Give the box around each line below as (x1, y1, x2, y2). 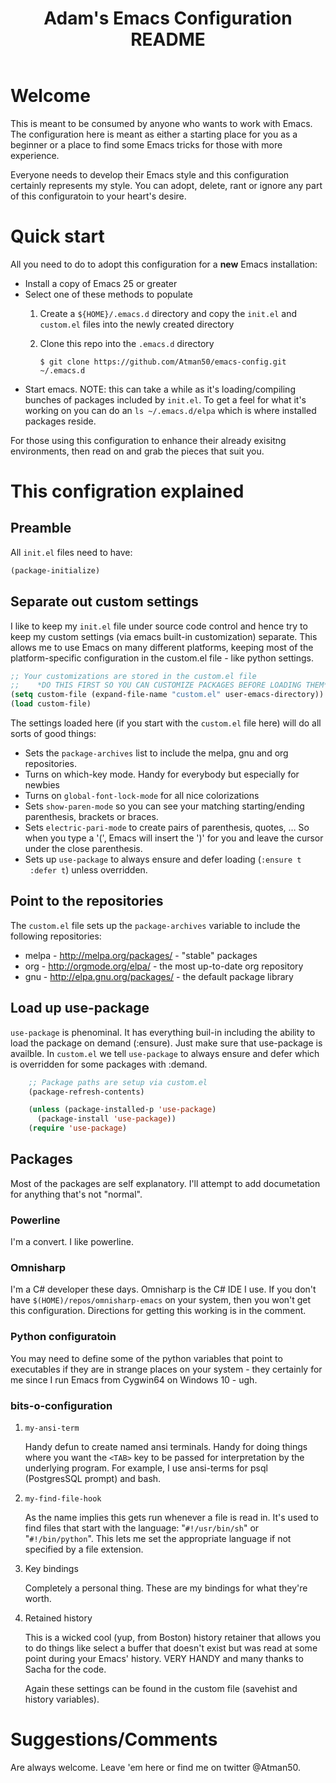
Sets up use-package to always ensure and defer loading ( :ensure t (24, 853, 302, 866)
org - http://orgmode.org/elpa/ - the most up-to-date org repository (24, 960, 304, 972)
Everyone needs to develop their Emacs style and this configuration (10, 168, 290, 181)
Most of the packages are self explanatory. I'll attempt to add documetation (10, 1177, 321, 1189)
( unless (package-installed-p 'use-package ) (28, 1105, 217, 1115)
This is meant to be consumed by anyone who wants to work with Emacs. (10, 117, 313, 129)
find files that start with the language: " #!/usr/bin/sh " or (24, 1522, 260, 1534)
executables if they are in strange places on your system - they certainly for (10, 1363, 323, 1375)
